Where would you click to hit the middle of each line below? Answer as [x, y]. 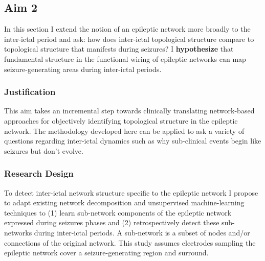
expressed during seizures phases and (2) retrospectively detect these [112, 222]
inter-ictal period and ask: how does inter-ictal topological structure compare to [129, 39]
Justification [30, 92]
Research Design [39, 173]
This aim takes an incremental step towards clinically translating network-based [129, 111]
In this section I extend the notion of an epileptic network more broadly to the [127, 29]
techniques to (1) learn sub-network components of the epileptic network [118, 212]
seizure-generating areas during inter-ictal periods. [83, 69]
